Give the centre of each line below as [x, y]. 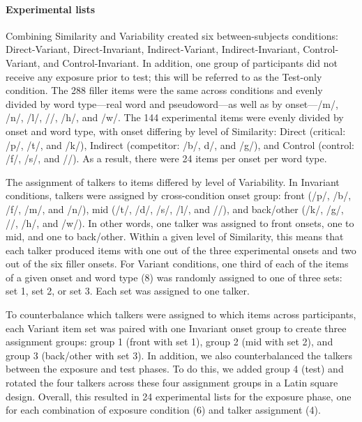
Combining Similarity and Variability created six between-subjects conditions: [172, 35]
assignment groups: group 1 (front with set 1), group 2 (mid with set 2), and [169, 342]
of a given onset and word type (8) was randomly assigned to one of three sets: [174, 277]
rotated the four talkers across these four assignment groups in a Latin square [172, 383]
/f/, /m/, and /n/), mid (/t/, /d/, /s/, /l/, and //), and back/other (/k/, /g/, [175, 209]
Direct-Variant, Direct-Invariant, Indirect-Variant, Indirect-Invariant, [153, 49]
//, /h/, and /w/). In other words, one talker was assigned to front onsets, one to [180, 222]
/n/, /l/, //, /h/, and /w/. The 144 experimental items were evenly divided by [175, 117]
